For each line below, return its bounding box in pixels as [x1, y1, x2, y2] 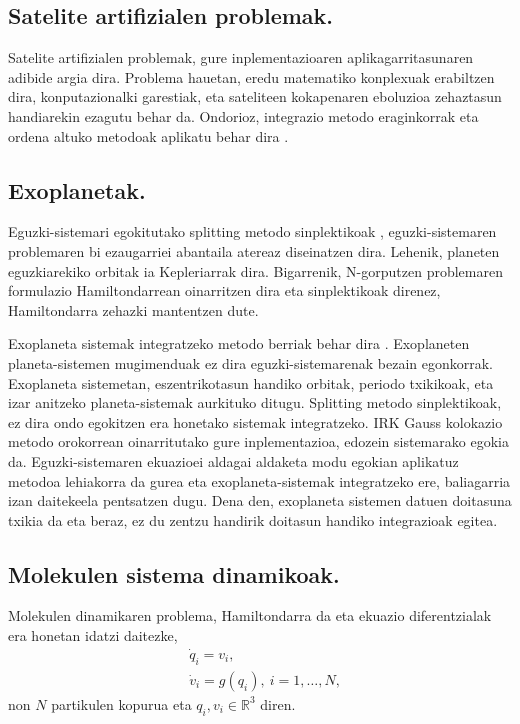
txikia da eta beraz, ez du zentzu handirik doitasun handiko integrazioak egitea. [8, 509, 498, 530]
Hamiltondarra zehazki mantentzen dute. [8, 299, 259, 320]
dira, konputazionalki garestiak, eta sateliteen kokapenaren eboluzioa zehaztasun [8, 86, 502, 107]
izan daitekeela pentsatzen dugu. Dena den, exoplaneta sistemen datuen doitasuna [8, 490, 512, 511]
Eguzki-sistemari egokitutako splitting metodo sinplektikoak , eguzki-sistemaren [8, 221, 497, 242]
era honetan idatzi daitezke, [8, 625, 178, 646]
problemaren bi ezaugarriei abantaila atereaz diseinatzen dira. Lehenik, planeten [8, 240, 500, 261]
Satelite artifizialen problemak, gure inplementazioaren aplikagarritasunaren [8, 47, 474, 68]
